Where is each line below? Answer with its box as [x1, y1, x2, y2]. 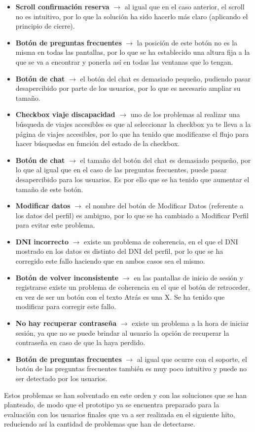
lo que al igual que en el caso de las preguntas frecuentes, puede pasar [15, 164, 227, 175]
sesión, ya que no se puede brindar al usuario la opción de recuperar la [15, 327, 229, 338]
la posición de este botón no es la [137, 37, 238, 47]
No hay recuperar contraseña [15, 318, 117, 328]
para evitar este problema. [15, 220, 95, 230]
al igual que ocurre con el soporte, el [137, 353, 247, 364]
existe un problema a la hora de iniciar [132, 318, 249, 328]
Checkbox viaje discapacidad [15, 109, 115, 119]
